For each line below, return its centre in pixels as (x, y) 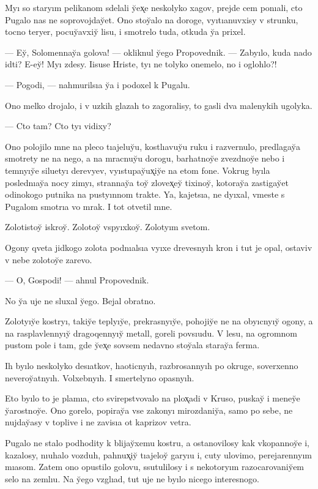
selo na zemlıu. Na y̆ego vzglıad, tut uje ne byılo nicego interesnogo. (132, 478)
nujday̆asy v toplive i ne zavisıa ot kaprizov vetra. (98, 422)
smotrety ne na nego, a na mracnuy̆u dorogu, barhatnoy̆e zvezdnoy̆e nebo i (145, 158)
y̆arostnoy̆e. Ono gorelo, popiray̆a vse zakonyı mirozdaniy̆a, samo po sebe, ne (149, 410)
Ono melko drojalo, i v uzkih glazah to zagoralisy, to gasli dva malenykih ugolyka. (159, 105)
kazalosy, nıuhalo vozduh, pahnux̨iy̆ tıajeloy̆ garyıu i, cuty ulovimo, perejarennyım (158, 454)
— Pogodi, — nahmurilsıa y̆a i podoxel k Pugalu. (98, 84)
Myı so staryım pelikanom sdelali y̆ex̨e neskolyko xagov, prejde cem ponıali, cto (154, 7)
